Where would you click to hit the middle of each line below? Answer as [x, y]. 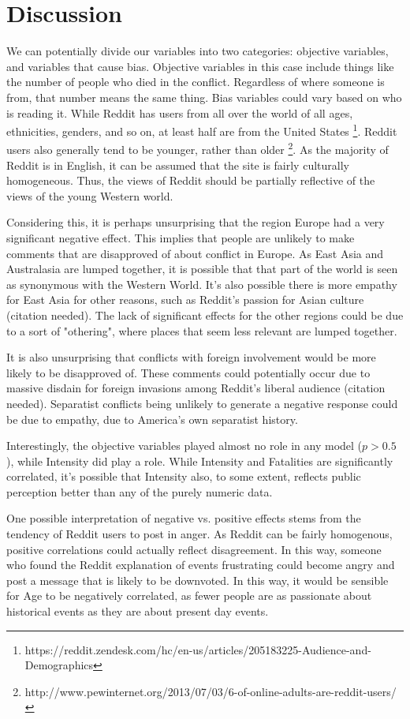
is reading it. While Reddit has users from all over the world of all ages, [180, 112]
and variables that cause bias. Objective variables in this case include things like [200, 66]
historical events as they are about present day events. [138, 611]
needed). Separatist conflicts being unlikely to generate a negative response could [202, 403]
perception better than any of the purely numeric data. [140, 491]
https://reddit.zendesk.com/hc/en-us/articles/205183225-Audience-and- [198, 649]
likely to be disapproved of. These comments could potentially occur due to [188, 372]
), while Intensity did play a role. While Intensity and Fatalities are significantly [200, 461]
